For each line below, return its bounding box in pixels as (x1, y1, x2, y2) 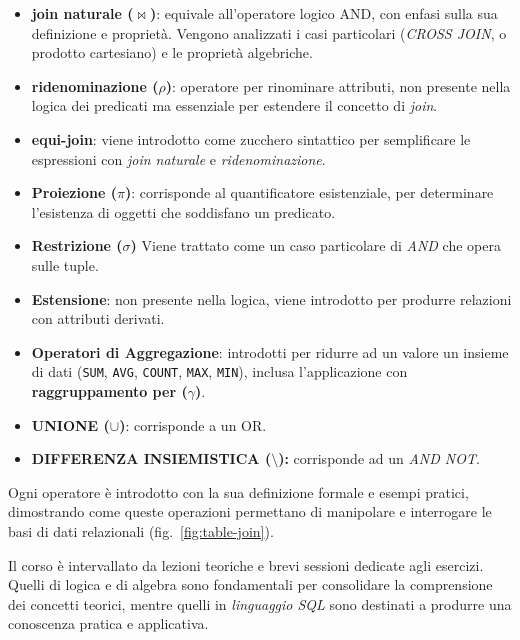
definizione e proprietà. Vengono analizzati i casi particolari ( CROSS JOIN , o (31, 22, 507, 43)
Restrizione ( (31, 235, 123, 256)
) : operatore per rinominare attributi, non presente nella (165, 75, 511, 96)
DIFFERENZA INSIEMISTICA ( (31, 448, 272, 469)
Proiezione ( (31, 182, 117, 203)
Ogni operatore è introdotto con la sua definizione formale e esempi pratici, (8, 481, 469, 502)
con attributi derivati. (31, 308, 165, 329)
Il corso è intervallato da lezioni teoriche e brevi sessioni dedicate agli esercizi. (8, 554, 484, 575)
